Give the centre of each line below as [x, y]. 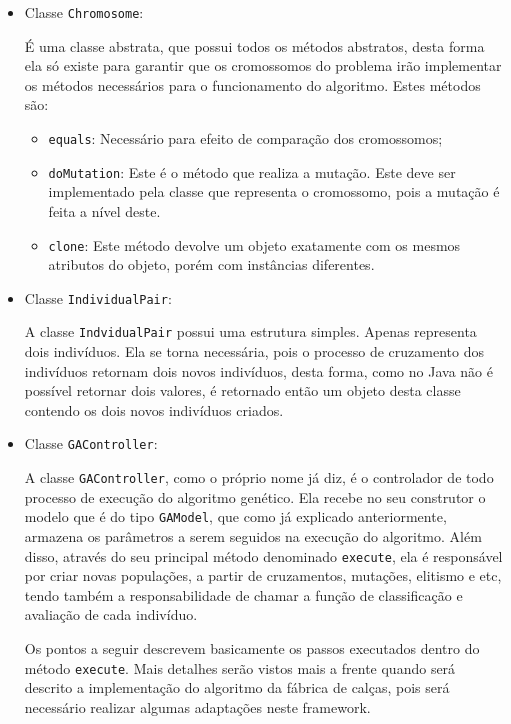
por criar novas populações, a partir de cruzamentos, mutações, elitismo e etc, [263, 575]
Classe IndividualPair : [98, 297]
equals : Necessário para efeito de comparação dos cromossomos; [245, 138]
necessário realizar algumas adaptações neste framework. [197, 706]
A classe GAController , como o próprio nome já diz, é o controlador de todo [259, 477]
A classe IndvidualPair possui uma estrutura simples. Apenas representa [250, 331]
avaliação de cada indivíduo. [111, 614]
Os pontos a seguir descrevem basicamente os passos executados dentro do [252, 648]
